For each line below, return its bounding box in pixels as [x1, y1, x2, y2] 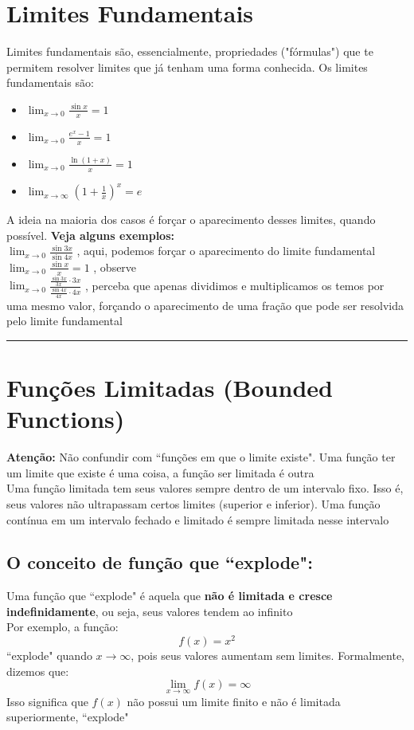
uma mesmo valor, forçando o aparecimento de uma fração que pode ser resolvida [6, 296, 404, 313]
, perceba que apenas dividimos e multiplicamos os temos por [85, 277, 385, 293]
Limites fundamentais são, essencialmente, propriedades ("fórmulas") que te [6, 43, 373, 60]
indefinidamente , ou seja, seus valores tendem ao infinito [6, 602, 293, 619]
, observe [93, 258, 137, 275]
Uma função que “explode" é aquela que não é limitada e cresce [6, 587, 333, 604]
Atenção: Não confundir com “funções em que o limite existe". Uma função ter [6, 449, 396, 465]
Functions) [6, 402, 125, 435]
